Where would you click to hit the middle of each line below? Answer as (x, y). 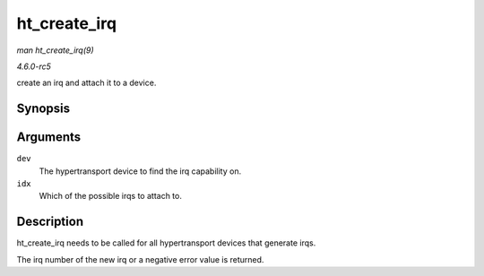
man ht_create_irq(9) (55, 50)
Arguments (49, 138)
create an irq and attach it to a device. (86, 83)
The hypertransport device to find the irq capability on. (140, 171)
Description (50, 222)
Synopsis (43, 109)
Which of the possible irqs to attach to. (111, 196)
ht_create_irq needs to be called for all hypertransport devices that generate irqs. (166, 243)
